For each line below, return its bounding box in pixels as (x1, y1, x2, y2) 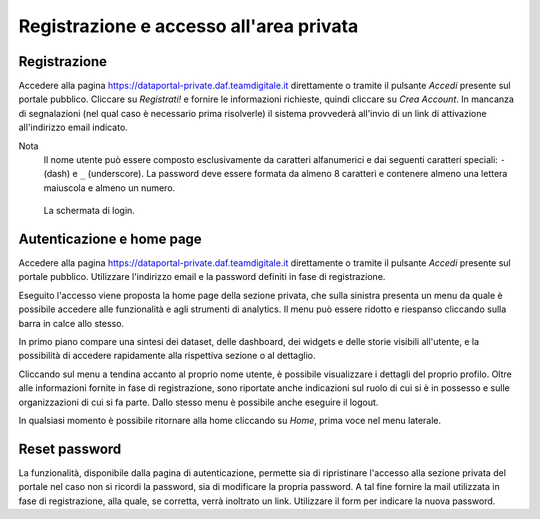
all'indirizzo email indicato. (18, 121, 129, 134)
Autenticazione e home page (18, 231, 202, 247)
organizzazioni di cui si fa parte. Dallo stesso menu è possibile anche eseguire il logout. (18, 396, 379, 408)
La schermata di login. (43, 205, 135, 217)
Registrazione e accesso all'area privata (18, 15, 359, 37)
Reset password (18, 440, 122, 457)
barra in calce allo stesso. (18, 317, 125, 329)
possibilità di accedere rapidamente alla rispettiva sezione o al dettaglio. (18, 350, 316, 362)
